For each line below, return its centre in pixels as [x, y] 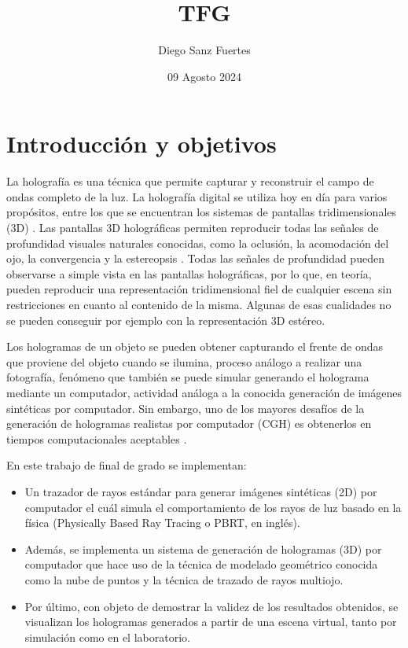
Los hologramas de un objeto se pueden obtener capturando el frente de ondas [195, 346]
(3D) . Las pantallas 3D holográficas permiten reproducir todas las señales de [193, 228]
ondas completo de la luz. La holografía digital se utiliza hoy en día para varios [197, 196]
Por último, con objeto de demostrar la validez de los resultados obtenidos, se [211, 606]
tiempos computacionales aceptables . [97, 438]
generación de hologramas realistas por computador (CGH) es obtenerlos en [189, 423]
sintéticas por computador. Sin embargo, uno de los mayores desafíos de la [186, 408]
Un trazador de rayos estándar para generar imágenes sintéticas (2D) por [201, 491]
